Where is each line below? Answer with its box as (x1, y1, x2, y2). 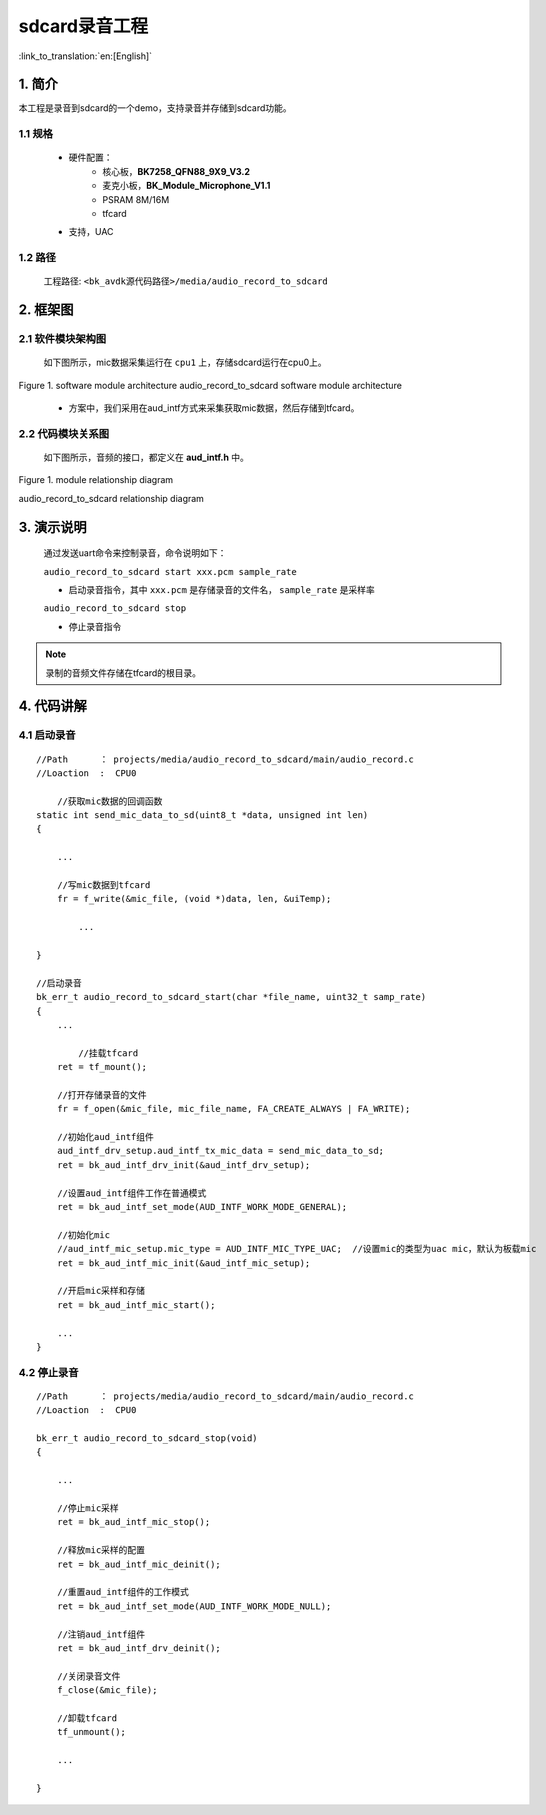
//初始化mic (56, 1229, 110, 1240)
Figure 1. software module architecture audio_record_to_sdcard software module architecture (18, 379, 402, 391)
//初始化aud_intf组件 (56, 1131, 155, 1143)
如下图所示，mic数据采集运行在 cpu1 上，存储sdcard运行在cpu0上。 (43, 356, 327, 369)
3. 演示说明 (18, 518, 87, 535)
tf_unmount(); (56, 1726, 127, 1738)
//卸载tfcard (56, 1712, 118, 1724)
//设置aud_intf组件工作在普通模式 (56, 1187, 207, 1199)
